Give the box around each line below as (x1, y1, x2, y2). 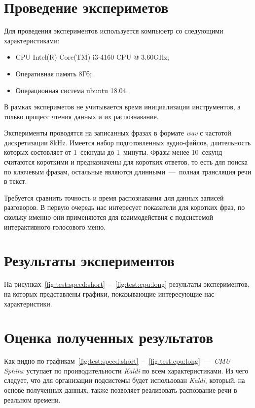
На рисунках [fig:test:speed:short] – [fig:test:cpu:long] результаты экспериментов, (4, 279, 250, 289)
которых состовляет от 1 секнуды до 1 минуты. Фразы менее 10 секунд (4, 147, 222, 157)
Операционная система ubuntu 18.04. (15, 85, 128, 95)
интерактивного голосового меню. (4, 221, 106, 232)
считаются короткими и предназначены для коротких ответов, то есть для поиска (4, 157, 248, 167)
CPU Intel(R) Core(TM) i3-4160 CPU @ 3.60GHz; (15, 52, 169, 62)
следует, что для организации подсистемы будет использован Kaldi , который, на (4, 375, 245, 385)
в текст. (4, 176, 27, 186)
